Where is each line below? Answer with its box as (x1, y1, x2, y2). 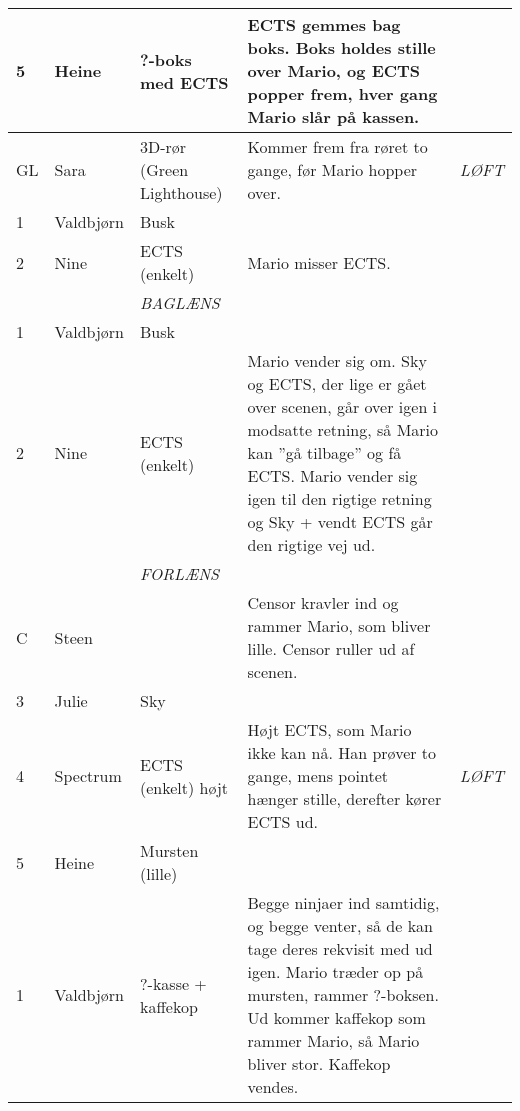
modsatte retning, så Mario (247, 418, 439, 441)
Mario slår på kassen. (247, 105, 420, 128)
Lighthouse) (140, 181, 223, 204)
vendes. (247, 1075, 299, 1098)
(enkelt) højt (140, 775, 229, 799)
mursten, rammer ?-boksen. (247, 983, 439, 1006)
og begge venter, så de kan (247, 914, 433, 937)
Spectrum (54, 764, 122, 787)
